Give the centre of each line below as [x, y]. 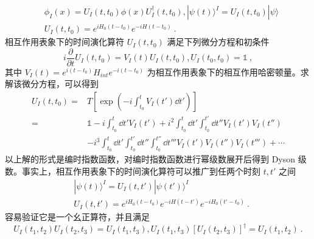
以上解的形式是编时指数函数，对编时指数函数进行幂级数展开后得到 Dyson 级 [156, 159]
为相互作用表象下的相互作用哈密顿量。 [224, 71]
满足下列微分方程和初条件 [218, 42]
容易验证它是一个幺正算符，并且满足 [77, 217]
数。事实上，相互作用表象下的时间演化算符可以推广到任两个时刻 [133, 171]
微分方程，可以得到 [60, 84]
